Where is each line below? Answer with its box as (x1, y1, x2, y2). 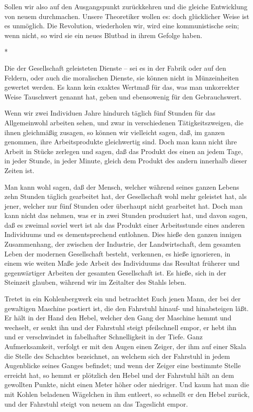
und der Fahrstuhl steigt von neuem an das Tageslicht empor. (4, 398, 188, 409)
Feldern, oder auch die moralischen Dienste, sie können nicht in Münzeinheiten (4, 72, 239, 82)
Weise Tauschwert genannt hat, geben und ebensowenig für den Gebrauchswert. (4, 91, 242, 101)
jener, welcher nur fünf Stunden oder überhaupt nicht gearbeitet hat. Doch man (4, 200, 243, 211)
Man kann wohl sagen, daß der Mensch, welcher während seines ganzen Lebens (4, 181, 239, 192)
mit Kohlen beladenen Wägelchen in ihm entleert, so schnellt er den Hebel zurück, (4, 389, 250, 399)
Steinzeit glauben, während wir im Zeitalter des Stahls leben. (4, 277, 187, 287)
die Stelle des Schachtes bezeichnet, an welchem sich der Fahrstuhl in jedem (4, 351, 230, 361)
